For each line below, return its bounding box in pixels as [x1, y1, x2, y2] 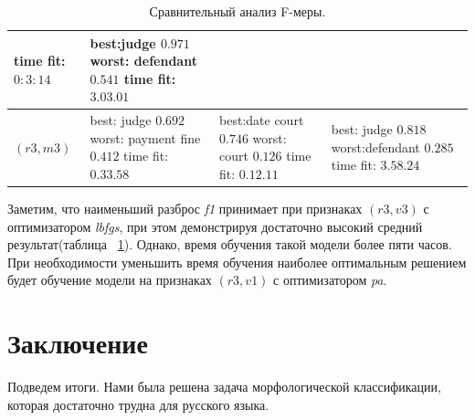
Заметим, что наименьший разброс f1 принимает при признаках [7, 199, 363, 218]
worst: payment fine [90, 128, 201, 147]
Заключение [7, 324, 148, 362]
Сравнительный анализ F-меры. [149, 2, 326, 20]
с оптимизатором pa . [273, 270, 387, 289]
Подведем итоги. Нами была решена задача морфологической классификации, [7, 377, 441, 396]
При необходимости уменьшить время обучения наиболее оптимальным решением [7, 252, 467, 271]
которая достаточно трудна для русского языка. [7, 394, 269, 414]
